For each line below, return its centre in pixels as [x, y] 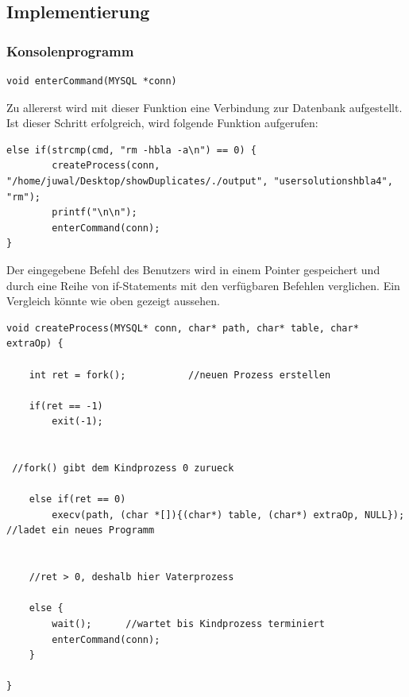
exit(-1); [77, 422]
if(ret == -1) [66, 406]
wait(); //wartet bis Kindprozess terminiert [188, 624]
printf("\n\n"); [95, 213]
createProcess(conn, [106, 166]
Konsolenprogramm [70, 50]
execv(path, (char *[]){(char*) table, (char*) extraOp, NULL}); [228, 515]
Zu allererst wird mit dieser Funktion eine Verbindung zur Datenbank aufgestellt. [204, 107]
